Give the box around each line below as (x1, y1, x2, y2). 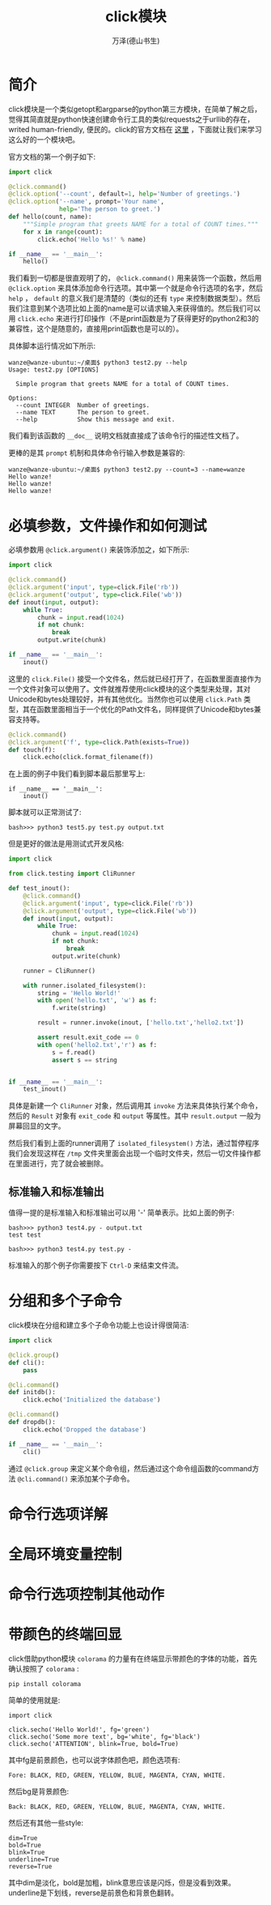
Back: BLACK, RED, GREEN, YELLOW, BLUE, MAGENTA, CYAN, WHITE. (8, 1803, 227, 1811)
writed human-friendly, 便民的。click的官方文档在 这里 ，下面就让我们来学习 (8, 124, 262, 134)
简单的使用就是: (8, 1696, 61, 1705)
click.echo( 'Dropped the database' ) (23, 1425, 147, 1434)
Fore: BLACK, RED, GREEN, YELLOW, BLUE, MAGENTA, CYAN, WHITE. (8, 1771, 227, 1779)
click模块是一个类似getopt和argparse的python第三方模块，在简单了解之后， (8, 104, 261, 114)
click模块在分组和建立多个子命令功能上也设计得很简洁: (8, 1320, 189, 1330)
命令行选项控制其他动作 (8, 1585, 165, 1604)
